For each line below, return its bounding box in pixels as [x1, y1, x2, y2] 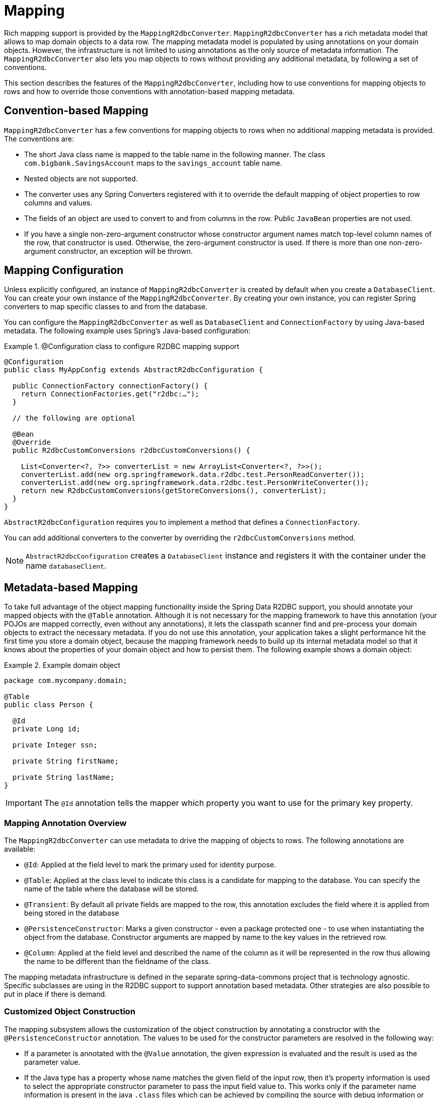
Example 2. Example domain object [4, 661, 120, 670]
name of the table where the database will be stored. [24, 884, 199, 894]
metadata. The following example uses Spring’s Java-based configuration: [4, 326, 251, 335]
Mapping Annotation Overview [4, 817, 127, 828]
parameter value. [24, 1057, 81, 1066]
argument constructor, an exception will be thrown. [24, 246, 193, 255]
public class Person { [4, 701, 94, 709]
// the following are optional [12, 414, 136, 423]
